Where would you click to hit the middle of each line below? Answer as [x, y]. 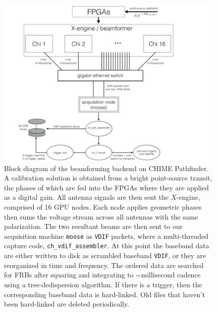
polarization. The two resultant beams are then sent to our [93, 226]
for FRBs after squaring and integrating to [69, 275]
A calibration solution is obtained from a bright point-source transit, [108, 178]
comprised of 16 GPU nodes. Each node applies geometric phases [103, 206]
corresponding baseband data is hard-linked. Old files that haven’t [105, 294]
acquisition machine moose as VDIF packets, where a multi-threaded [106, 236]
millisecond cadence [171, 275]
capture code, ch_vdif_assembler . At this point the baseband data [107, 245]
